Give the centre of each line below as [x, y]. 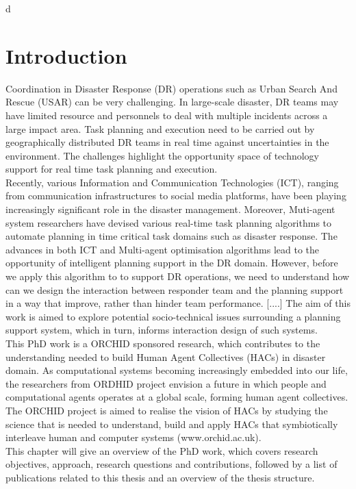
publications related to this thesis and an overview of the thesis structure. [160, 477]
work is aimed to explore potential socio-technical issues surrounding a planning [173, 316]
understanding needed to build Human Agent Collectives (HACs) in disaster [166, 356]
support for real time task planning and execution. [112, 169]
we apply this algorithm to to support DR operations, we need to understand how [178, 276]
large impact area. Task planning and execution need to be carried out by [160, 128]
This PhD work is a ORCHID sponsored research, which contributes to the [163, 343]
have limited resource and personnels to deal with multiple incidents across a [167, 115]
